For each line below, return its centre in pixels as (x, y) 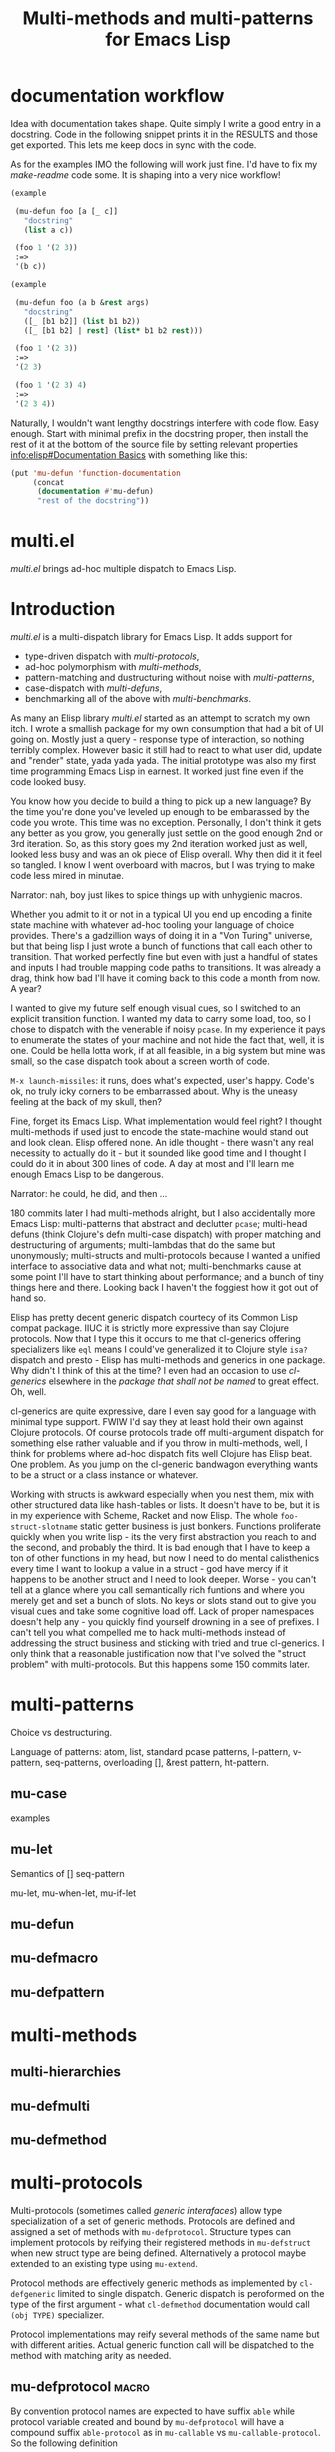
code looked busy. (48, 782)
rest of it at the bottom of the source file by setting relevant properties (154, 444)
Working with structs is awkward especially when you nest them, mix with (162, 1494)
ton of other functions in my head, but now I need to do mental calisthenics (165, 1558)
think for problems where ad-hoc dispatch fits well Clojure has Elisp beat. (161, 1454)
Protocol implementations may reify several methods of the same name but (165, 2334)
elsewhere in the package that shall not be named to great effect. (184, 1381)
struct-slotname (44, 1527)
